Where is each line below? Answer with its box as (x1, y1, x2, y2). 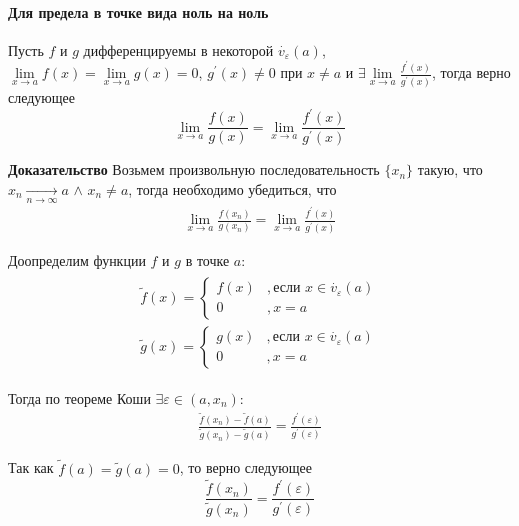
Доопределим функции (8, 250, 146, 271)
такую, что (417, 159, 483, 180)
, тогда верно (431, 62, 511, 83)
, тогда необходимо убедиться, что (128, 178, 337, 199)
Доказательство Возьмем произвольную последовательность (8, 159, 380, 180)
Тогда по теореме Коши (8, 387, 151, 408)
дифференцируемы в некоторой (83, 39, 274, 60)
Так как (8, 457, 54, 478)
